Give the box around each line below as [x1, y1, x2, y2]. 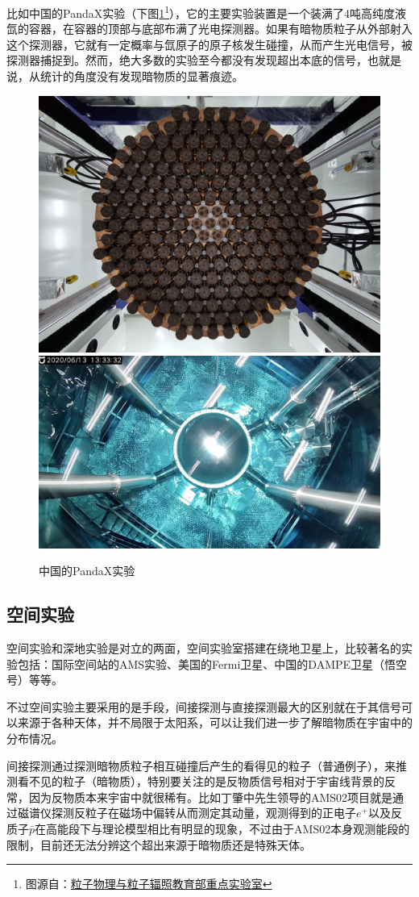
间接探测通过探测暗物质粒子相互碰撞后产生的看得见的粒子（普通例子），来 [6, 757, 396, 774]
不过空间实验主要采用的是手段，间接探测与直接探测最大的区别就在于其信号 [6, 698, 401, 715]
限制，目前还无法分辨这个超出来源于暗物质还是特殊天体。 [6, 836, 311, 853]
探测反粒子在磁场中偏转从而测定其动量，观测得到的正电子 [51, 804, 356, 821]
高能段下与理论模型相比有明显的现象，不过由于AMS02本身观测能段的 [46, 820, 410, 837]
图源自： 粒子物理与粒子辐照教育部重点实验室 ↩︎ [25, 875, 272, 892]
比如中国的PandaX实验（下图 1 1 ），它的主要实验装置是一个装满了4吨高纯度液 [6, 2, 407, 21]
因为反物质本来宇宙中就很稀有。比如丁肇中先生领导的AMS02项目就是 [28, 788, 393, 805]
